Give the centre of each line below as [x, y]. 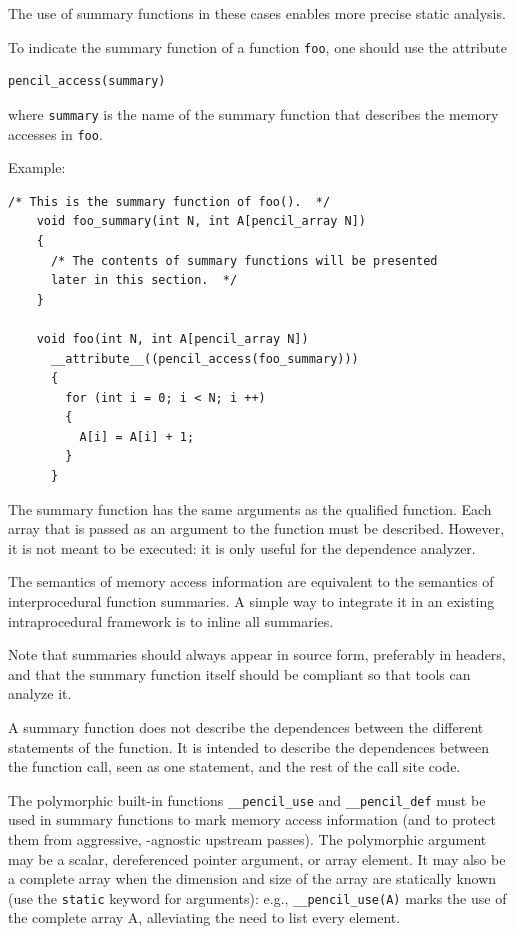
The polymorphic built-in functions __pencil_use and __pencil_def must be [247, 799]
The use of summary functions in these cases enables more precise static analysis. [257, 13]
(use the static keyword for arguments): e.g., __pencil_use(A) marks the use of [257, 897]
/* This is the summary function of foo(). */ [169, 201]
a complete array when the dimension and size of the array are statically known [252, 878]
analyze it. [40, 693]
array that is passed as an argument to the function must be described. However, [256, 528]
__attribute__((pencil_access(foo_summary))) [204, 358]
